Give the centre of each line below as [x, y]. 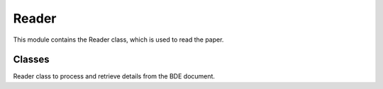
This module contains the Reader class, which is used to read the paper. [118, 40]
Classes [31, 60]
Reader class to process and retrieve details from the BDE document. [114, 76]
